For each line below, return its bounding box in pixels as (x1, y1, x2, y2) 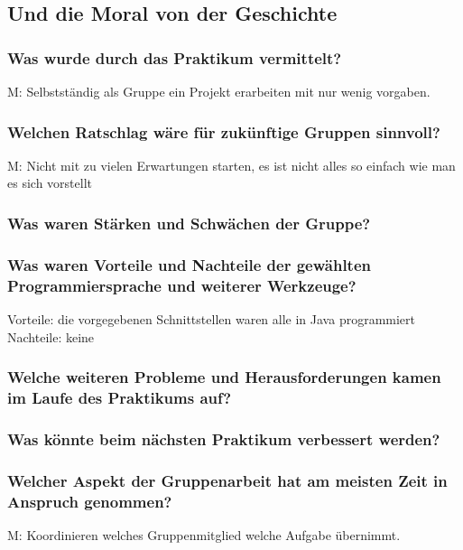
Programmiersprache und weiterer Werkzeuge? (7, 274, 357, 296)
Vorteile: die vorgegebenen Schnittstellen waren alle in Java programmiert (7, 309, 416, 328)
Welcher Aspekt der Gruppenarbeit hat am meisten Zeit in (7, 469, 448, 491)
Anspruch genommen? (7, 489, 172, 512)
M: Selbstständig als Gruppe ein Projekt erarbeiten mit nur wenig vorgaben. (7, 82, 431, 100)
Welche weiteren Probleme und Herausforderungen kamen (7, 366, 441, 388)
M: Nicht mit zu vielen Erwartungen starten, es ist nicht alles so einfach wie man (7, 155, 456, 174)
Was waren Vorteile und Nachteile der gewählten (7, 253, 372, 275)
